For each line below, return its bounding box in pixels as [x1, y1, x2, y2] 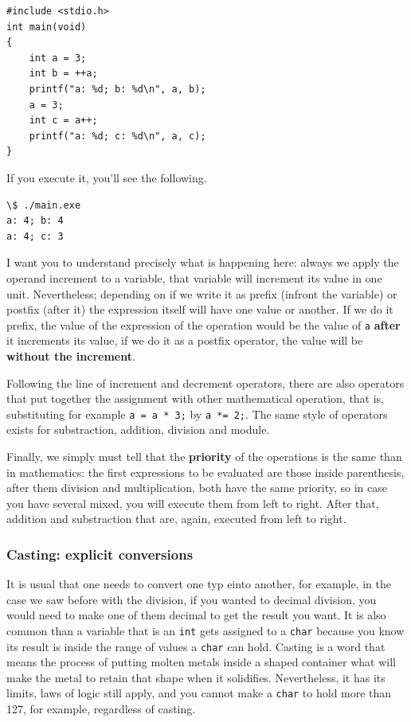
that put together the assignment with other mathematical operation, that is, [6, 390, 385, 407]
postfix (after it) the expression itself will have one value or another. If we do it [6, 301, 393, 318]
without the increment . [6, 347, 135, 364]
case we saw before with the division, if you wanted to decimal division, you [6, 591, 377, 607]
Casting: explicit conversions [6, 544, 194, 564]
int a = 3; [29, 52, 87, 64]
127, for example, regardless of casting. [6, 701, 196, 717]
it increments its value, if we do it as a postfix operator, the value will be [6, 332, 363, 349]
